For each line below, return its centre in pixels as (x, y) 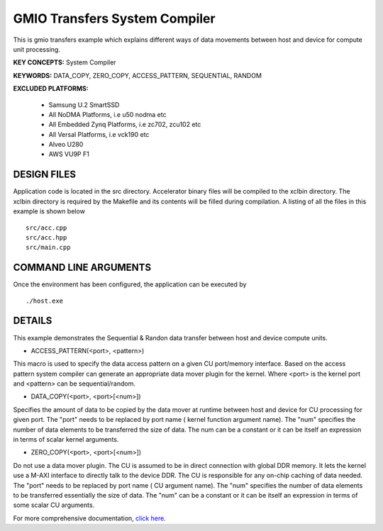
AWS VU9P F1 (69, 154)
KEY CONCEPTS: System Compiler (65, 62)
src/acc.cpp (46, 228)
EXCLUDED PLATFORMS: (51, 89)
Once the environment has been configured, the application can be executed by (130, 284)
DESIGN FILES (44, 175)
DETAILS (33, 321)
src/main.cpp (48, 247)
